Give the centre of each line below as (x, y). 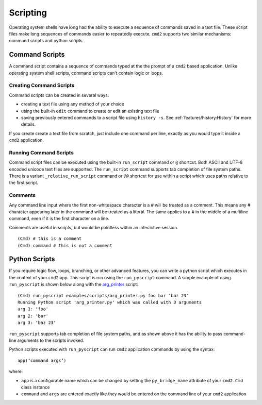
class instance (35, 387)
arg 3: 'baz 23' (37, 323)
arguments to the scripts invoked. (51, 340)
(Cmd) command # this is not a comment (65, 245)
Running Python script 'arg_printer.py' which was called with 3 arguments (110, 302)
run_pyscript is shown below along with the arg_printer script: (74, 285)
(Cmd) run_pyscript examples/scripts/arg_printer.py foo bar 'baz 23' (103, 295)
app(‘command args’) (42, 360)
